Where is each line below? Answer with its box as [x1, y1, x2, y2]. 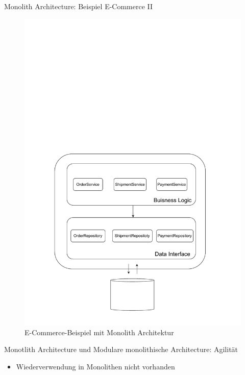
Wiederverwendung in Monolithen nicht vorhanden [16, 361, 175, 371]
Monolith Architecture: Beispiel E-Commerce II [4, 1, 153, 11]
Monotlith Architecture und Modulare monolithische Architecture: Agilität [4, 344, 238, 355]
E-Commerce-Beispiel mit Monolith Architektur [24, 327, 174, 337]
